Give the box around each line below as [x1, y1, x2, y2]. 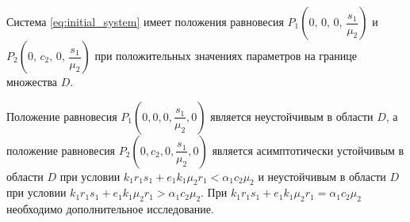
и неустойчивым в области [258, 167, 386, 184]
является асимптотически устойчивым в [212, 141, 404, 158]
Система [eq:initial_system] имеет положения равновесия [6, 13, 284, 29]
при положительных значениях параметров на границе [94, 47, 358, 63]
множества [6, 73, 58, 89]
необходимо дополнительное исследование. [6, 201, 214, 217]
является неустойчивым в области [210, 107, 374, 124]
